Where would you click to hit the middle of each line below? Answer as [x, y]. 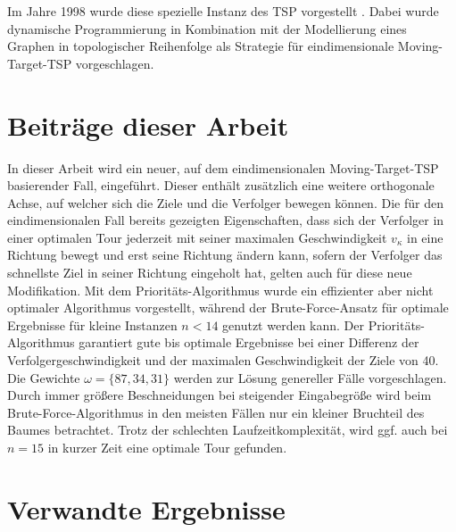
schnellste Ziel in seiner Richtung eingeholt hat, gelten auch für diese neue [210, 273]
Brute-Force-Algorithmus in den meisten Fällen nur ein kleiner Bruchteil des [216, 412]
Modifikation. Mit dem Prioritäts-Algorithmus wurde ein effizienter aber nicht [220, 290]
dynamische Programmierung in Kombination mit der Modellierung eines [207, 28]
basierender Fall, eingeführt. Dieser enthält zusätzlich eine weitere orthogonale [221, 185]
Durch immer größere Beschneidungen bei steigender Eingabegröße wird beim [220, 395]
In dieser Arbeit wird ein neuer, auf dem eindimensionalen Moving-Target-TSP [223, 167]
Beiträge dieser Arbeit [148, 125]
